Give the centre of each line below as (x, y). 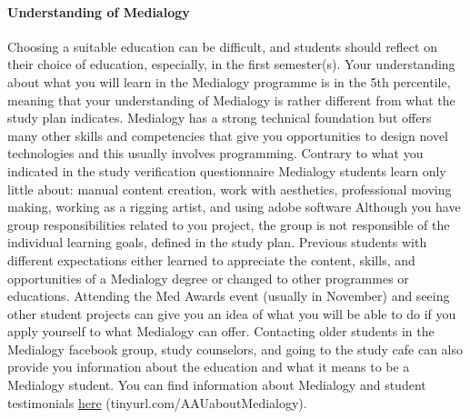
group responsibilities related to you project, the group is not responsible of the (229, 224)
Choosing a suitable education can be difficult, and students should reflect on (222, 46)
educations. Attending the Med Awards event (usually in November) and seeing (229, 296)
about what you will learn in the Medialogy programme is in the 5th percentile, (229, 81)
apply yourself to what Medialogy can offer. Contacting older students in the (221, 331)
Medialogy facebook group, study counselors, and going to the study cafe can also (235, 349)
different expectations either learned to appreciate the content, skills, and (211, 259)
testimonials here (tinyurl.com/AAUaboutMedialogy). (157, 402)
